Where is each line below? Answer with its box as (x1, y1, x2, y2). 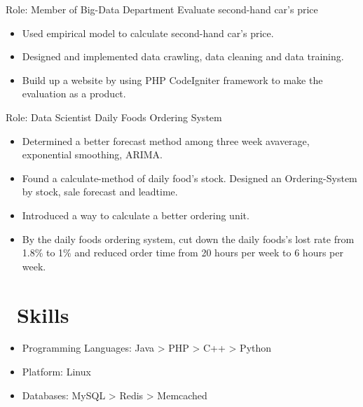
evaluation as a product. (22, 86, 126, 101)
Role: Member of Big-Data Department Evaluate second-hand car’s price (6, 2, 318, 16)
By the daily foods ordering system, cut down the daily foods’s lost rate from (22, 231, 355, 246)
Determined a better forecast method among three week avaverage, (22, 133, 310, 148)
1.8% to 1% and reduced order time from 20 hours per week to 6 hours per (22, 245, 343, 260)
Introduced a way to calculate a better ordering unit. (22, 207, 249, 222)
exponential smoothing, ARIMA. (22, 147, 163, 162)
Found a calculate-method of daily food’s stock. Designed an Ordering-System (22, 170, 357, 185)
